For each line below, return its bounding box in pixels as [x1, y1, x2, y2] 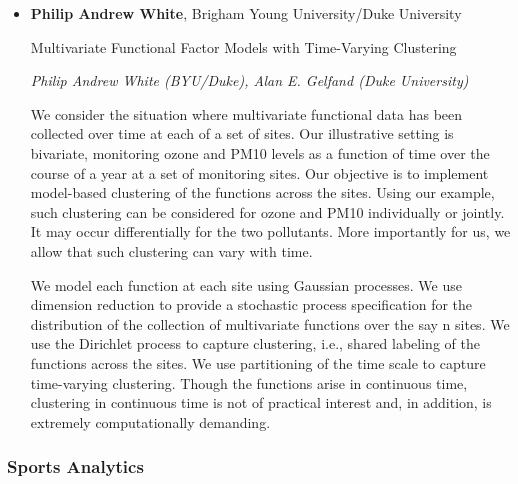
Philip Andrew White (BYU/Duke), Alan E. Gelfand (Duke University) [30, 70, 469, 91]
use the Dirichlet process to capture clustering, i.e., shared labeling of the [30, 333, 480, 354]
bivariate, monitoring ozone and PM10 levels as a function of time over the [30, 142, 490, 163]
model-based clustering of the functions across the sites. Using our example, [30, 182, 495, 203]
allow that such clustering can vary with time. [30, 240, 313, 261]
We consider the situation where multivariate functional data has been [30, 103, 463, 124]
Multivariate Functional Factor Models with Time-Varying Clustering [30, 36, 457, 57]
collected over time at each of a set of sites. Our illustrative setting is [30, 123, 454, 144]
